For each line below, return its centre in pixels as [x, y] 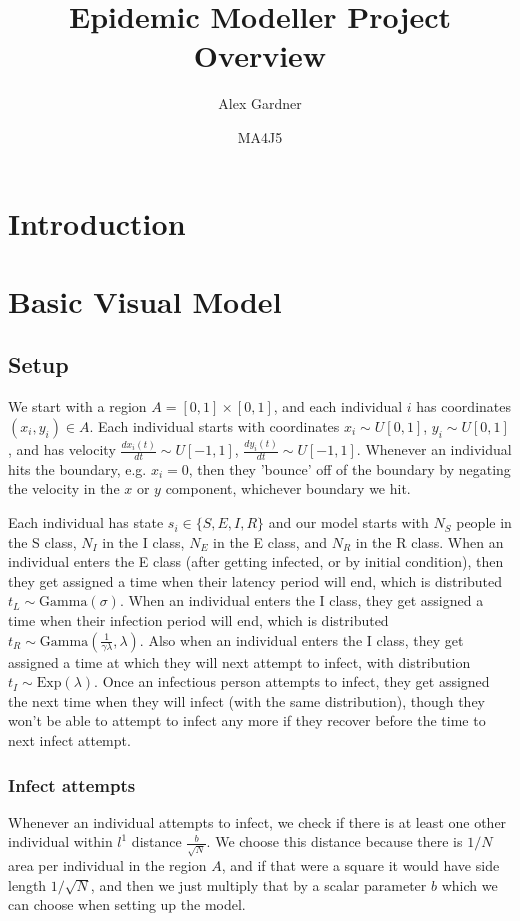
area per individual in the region [107, 865]
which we [469, 884]
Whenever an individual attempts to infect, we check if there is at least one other [257, 821]
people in [484, 522]
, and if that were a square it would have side [360, 865]
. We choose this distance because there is [334, 841]
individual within [60, 841]
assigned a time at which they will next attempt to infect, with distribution [239, 661]
